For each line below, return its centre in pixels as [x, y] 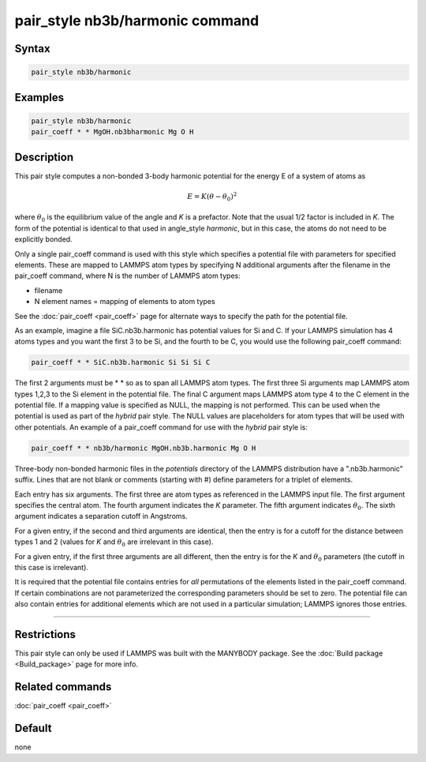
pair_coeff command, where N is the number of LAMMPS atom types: [127, 276]
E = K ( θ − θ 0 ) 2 [212, 197]
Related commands [63, 687]
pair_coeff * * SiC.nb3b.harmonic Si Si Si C [121, 362]
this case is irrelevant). [51, 567]
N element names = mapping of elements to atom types [125, 302]
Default [33, 728]
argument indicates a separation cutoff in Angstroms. [101, 516]
